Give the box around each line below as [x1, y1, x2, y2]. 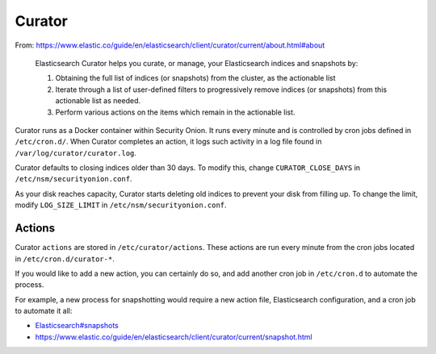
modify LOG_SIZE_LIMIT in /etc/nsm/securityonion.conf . [15, 200, 227, 210]
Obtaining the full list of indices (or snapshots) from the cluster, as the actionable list [55, 73, 336, 83]
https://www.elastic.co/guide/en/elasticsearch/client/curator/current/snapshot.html [35, 331, 312, 342]
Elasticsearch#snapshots [35, 321, 119, 331]
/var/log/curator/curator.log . [15, 148, 137, 157]
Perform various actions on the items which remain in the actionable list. [55, 107, 296, 117]
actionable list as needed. [55, 96, 141, 106]
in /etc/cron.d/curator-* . [15, 254, 115, 264]
